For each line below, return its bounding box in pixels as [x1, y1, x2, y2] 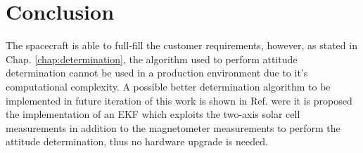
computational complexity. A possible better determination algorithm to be [6, 79, 331, 93]
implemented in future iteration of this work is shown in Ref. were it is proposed [6, 93, 352, 107]
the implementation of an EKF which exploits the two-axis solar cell [6, 107, 300, 121]
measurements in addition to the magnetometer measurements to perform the [6, 120, 340, 135]
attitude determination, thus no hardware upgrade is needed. [6, 134, 268, 149]
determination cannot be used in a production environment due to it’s [6, 65, 308, 80]
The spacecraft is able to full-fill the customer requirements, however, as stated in [6, 38, 357, 53]
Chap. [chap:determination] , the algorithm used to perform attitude [6, 51, 298, 66]
